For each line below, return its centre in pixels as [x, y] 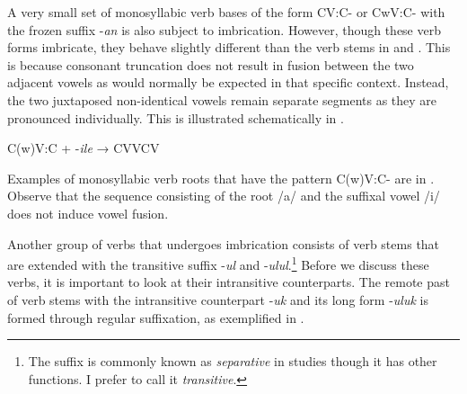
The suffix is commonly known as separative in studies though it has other [233, 361]
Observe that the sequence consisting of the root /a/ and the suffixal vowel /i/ [224, 196]
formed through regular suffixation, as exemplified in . [156, 317]
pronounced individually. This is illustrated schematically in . [176, 117]
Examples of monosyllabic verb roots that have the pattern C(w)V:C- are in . [221, 178]
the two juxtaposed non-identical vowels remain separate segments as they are [222, 99]
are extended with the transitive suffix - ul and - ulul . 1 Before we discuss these [218, 263]
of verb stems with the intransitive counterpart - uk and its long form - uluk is [218, 299]
